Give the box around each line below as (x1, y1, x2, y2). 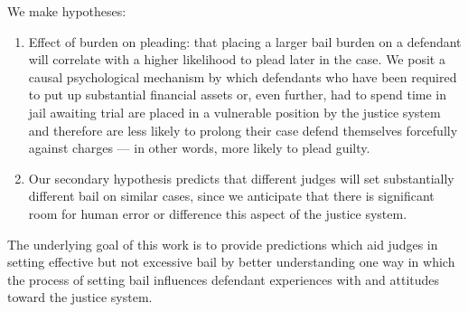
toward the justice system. (7, 288, 153, 307)
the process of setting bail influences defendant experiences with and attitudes (7, 269, 440, 288)
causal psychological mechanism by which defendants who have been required (28, 67, 457, 86)
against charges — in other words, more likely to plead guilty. (28, 138, 370, 157)
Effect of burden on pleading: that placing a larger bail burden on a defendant (28, 32, 462, 51)
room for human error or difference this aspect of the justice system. (28, 203, 407, 222)
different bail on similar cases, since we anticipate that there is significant (28, 186, 435, 205)
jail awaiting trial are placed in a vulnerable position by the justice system (28, 102, 441, 121)
